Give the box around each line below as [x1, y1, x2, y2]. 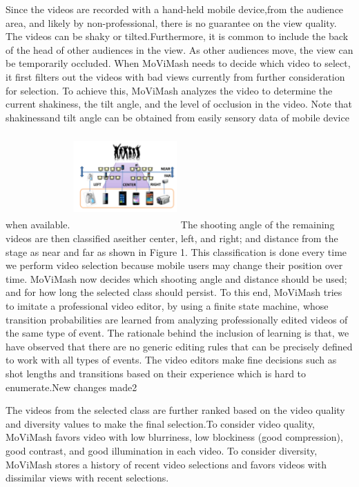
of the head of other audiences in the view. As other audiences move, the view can [6, 42, 353, 57]
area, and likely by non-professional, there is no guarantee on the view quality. [6, 15, 337, 30]
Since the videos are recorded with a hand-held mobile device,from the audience [6, 2, 344, 16]
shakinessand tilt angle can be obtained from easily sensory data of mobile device [6, 110, 349, 124]
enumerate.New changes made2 [6, 379, 137, 394]
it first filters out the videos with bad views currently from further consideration [6, 69, 345, 83]
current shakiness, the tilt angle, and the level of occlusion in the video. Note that [6, 97, 353, 111]
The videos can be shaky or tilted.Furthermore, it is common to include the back [6, 29, 349, 43]
